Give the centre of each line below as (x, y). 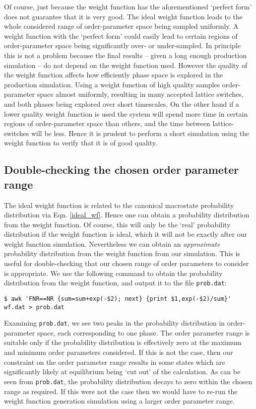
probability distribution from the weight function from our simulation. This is (122, 253)
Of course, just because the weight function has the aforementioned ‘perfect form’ (128, 6)
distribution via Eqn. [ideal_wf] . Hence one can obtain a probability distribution (127, 215)
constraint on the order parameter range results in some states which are (115, 362)
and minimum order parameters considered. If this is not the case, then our (119, 352)
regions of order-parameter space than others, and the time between (107, 123)
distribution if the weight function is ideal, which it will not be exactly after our (126, 234)
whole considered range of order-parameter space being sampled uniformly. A (121, 26)
